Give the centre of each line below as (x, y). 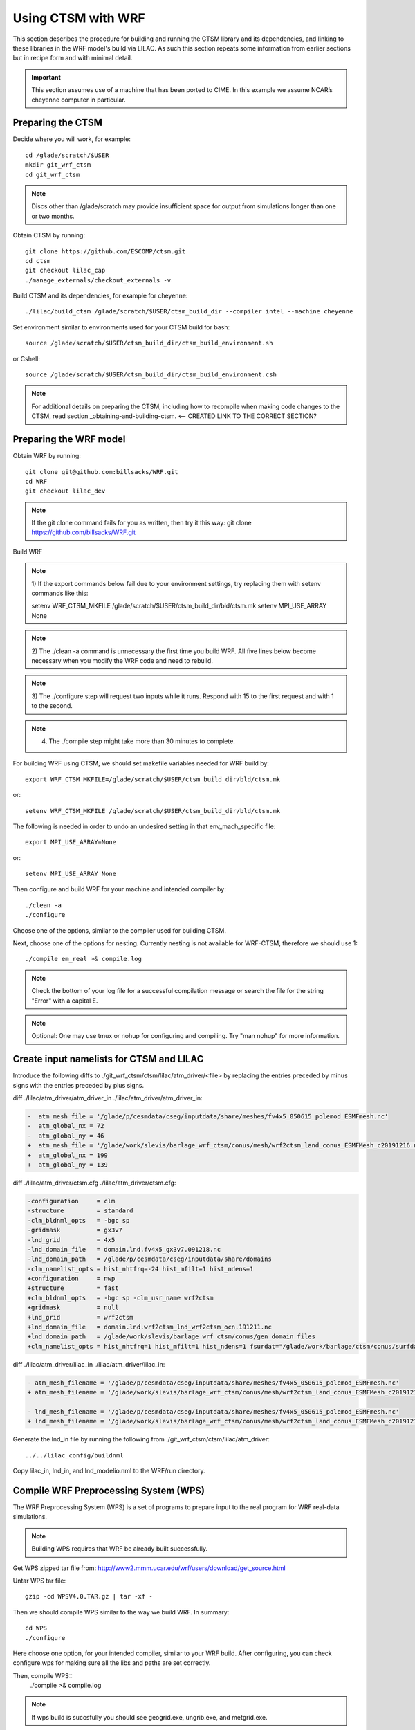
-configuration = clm (71, 1201)
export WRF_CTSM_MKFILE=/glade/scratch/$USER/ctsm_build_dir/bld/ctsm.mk (153, 779)
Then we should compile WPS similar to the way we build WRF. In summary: (121, 1612)
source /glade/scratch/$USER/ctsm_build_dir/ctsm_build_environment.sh (149, 343)
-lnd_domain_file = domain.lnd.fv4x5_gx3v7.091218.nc (124, 1249)
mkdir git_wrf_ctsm (58, 165)
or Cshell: (27, 358)
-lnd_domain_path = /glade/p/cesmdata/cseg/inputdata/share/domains (150, 1259)
